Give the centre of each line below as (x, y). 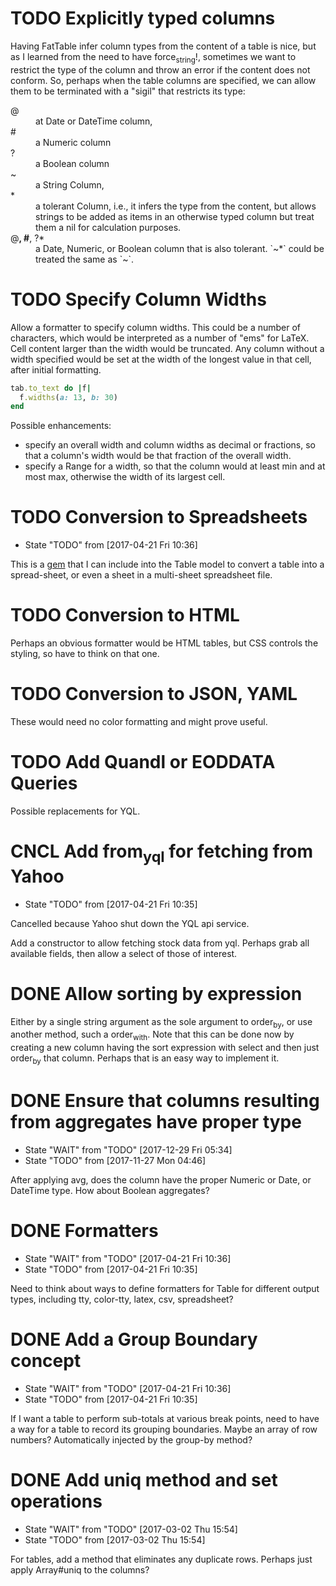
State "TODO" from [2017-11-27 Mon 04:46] (115, 1160)
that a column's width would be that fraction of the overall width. (158, 456)
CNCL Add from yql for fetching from (162, 853)
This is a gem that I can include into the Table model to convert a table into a (167, 564)
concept (46, 1360)
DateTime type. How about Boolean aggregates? (110, 1190)
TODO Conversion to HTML (125, 615)
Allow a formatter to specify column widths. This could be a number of (156, 327)
